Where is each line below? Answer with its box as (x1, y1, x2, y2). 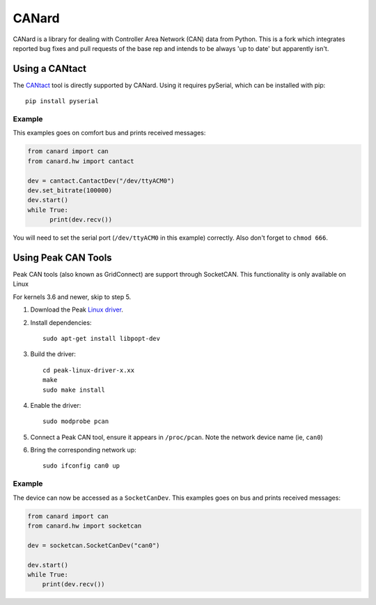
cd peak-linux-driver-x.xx (42, 366, 135, 374)
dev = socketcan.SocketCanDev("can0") (27, 541, 160, 549)
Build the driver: (30, 350, 77, 358)
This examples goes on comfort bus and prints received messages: (13, 129, 206, 137)
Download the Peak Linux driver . (30, 305, 123, 314)
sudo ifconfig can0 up (42, 462, 120, 470)
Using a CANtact (13, 63, 87, 75)
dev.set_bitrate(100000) (27, 186, 113, 194)
